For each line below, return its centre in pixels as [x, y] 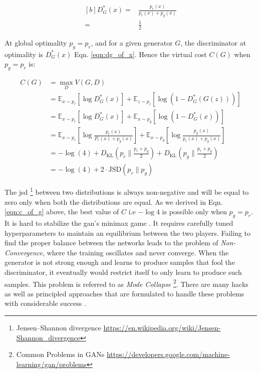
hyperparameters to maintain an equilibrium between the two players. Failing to [127, 233]
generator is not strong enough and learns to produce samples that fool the [120, 262]
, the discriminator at [213, 42]
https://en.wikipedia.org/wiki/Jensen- [162, 328]
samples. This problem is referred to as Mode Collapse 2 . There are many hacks [126, 283]
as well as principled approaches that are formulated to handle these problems [124, 293]
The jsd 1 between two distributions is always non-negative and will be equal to [127, 191]
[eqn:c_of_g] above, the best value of [62, 212]
